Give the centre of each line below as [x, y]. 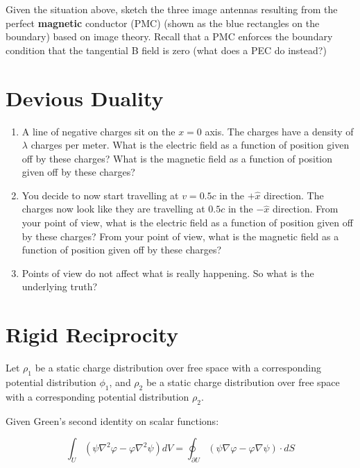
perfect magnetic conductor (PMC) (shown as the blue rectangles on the [163, 23]
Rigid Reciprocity [92, 334]
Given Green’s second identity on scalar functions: [112, 420]
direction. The [294, 195]
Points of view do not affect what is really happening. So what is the [168, 273]
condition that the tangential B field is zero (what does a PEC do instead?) [166, 50]
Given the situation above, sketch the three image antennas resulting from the [172, 9]
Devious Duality [85, 98]
